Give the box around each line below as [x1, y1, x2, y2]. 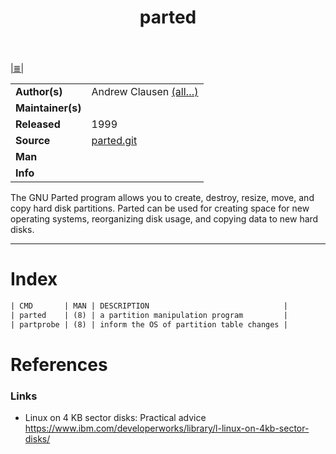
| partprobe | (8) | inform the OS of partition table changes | [10, 319, 288, 330]
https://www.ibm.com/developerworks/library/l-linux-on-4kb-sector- [24, 422, 310, 435]
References [10, 353, 108, 376]
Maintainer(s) [15, 101, 82, 115]
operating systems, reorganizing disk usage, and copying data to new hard [10, 213, 319, 225]
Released [15, 117, 61, 131]
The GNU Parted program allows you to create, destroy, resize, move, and [10, 192, 315, 204]
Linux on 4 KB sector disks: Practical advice [24, 412, 207, 424]
